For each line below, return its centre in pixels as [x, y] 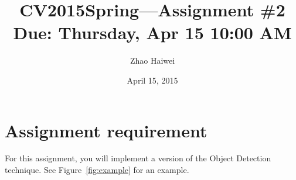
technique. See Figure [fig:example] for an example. [97, 170]
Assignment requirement [106, 130]
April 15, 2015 [152, 80]
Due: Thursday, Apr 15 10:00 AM [152, 32]
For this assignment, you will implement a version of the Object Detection [138, 158]
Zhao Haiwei [152, 60]
